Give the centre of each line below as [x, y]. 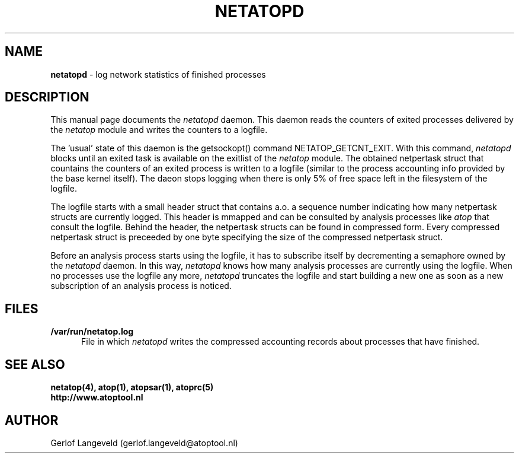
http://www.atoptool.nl [97, 397]
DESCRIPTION [47, 97]
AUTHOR [32, 420]
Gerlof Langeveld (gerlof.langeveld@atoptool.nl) [144, 443]
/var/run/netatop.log [92, 332]
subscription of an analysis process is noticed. [141, 286]
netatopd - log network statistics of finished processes [158, 74]
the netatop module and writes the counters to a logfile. [159, 130]
